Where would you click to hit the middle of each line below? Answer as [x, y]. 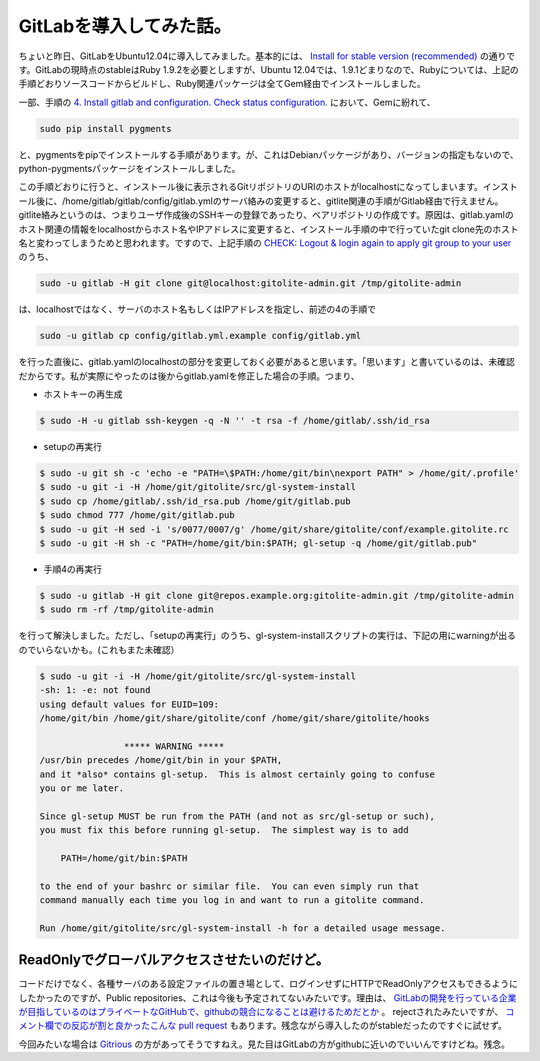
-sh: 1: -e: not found [95, 690]
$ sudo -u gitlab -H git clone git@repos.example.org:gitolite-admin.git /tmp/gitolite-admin [277, 596]
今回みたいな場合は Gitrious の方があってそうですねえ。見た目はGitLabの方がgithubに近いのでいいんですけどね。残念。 [264, 1044]
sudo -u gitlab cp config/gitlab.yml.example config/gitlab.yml [200, 336]
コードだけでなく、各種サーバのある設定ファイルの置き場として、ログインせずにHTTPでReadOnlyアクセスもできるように [268, 984]
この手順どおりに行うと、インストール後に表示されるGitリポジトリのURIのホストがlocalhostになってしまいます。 [251, 187]
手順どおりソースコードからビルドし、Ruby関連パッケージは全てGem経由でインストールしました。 [222, 84]
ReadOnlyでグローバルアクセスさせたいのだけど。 [174, 960]
